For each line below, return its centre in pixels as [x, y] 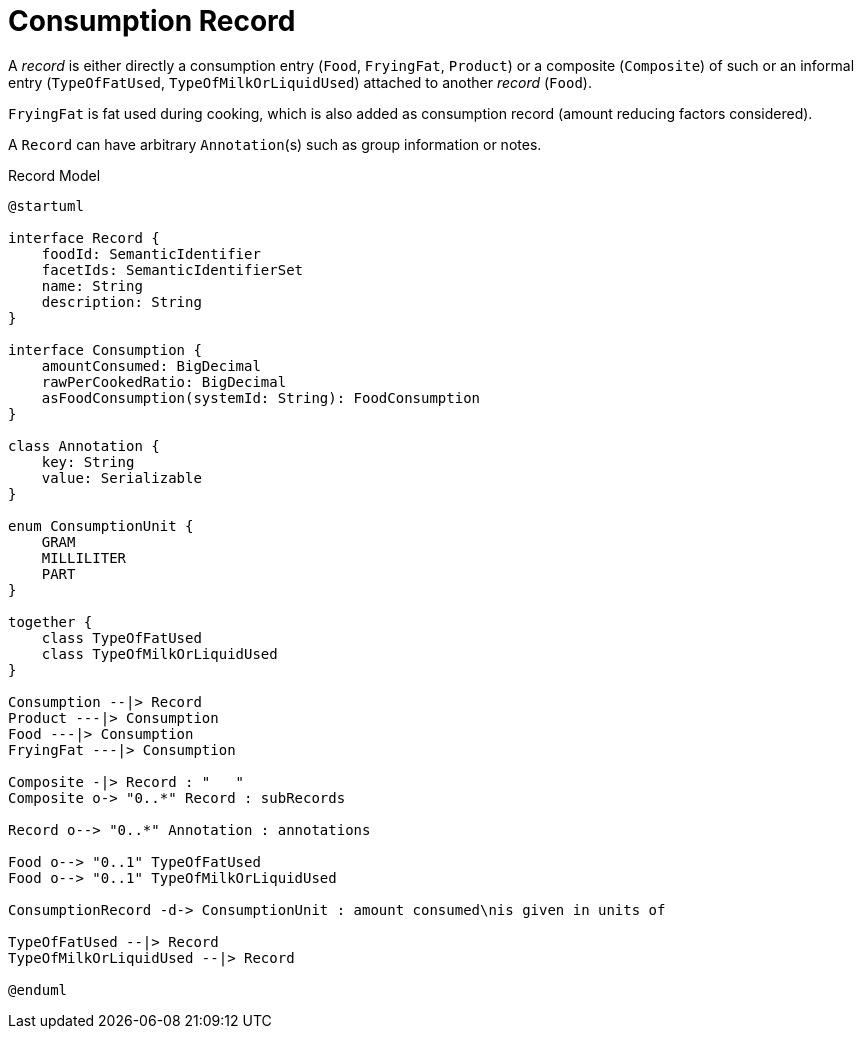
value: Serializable [121, 477]
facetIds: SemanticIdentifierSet [172, 269]
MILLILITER [84, 557]
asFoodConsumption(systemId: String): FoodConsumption [261, 397]
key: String [88, 461]
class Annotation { [84, 445]
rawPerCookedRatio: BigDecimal [164, 381]
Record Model [54, 175]
